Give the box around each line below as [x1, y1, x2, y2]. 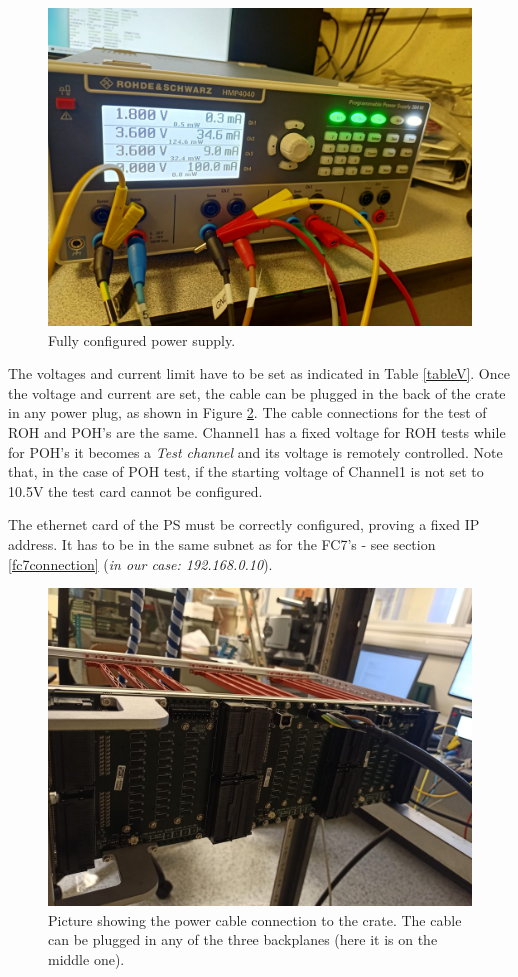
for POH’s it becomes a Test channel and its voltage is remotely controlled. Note [8, 441, 503, 462]
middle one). [48, 948, 125, 969]
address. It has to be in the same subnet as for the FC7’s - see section [8, 533, 436, 554]
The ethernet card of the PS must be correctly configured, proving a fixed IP [8, 514, 480, 535]
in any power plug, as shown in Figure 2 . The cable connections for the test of [8, 402, 487, 423]
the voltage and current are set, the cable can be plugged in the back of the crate [8, 382, 506, 403]
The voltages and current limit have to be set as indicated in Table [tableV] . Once [8, 363, 510, 384]
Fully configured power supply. [48, 329, 236, 350]
